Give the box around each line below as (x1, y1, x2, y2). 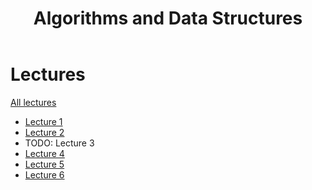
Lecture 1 (24, 115, 63, 127)
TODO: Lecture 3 (24, 137, 95, 149)
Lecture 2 (24, 126, 65, 138)
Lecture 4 (24, 147, 65, 159)
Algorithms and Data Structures (33, 7, 303, 30)
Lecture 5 (24, 158, 65, 170)
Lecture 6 (24, 168, 65, 181)
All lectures (10, 96, 57, 108)
